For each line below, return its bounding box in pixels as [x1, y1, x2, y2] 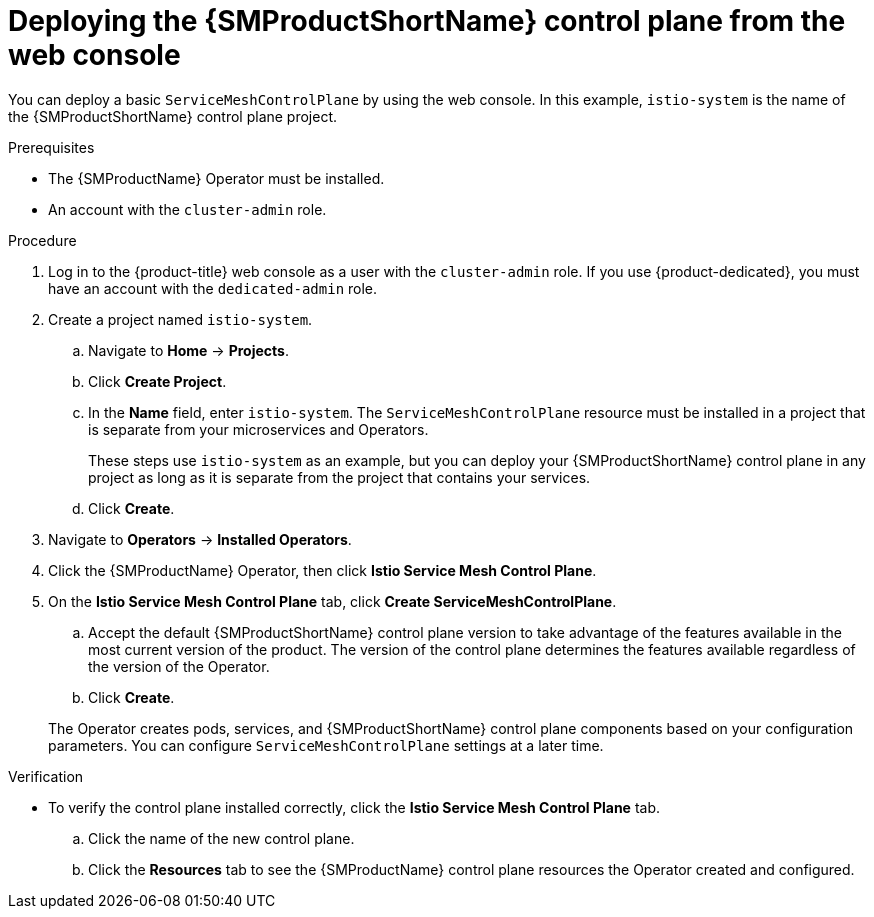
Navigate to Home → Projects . [88, 341, 289, 359]
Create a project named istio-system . [48, 310, 313, 328]
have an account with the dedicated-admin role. [48, 279, 378, 297]
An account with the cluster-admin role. [48, 200, 327, 218]
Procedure [8, 231, 77, 249]
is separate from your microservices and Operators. [88, 420, 429, 438]
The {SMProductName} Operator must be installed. [48, 169, 385, 187]
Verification [8, 767, 84, 785]
